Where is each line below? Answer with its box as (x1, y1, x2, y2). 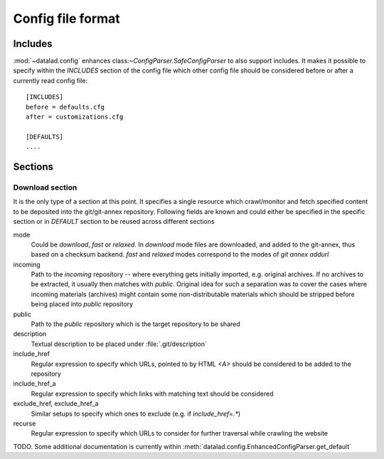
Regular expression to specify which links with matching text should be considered (31, 389, 274, 398)
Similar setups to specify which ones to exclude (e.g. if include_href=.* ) (31, 409, 241, 418)
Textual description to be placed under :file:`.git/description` (31, 340, 208, 348)
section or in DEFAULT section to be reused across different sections (13, 217, 215, 226)
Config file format (13, 11, 120, 26)
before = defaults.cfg (26, 103, 105, 111)
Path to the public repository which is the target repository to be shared (31, 320, 241, 328)
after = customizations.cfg (26, 113, 124, 121)
